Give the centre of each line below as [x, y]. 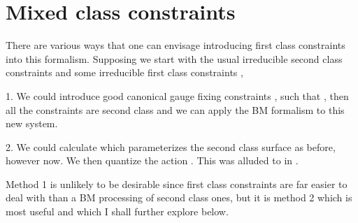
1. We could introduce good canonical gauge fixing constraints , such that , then [177, 95]
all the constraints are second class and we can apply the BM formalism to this [175, 109]
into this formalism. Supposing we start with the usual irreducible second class [174, 58]
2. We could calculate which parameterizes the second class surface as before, [171, 146]
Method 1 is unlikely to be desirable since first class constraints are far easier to [177, 184]
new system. [32, 123]
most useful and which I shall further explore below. [117, 211]
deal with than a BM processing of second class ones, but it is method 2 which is [179, 197]
